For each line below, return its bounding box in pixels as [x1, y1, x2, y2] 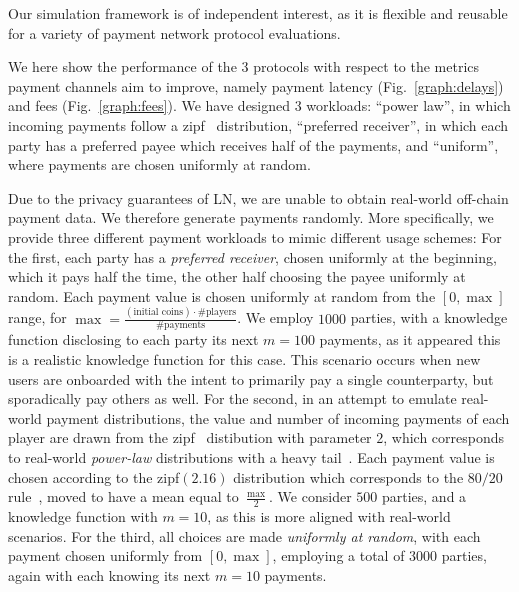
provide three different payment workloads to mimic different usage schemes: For [8, 226, 502, 247]
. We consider [269, 486, 352, 507]
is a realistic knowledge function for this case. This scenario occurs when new [8, 349, 481, 370]
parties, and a [381, 486, 467, 507]
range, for [8, 307, 67, 328]
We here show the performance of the [8, 56, 237, 77]
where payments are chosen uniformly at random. [8, 154, 311, 175]
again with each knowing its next [8, 564, 211, 585]
